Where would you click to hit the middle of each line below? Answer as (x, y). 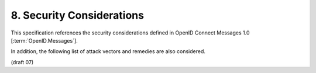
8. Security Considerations (78, 15)
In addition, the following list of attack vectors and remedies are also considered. (108, 51)
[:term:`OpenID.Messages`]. (44, 40)
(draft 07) (22, 62)
